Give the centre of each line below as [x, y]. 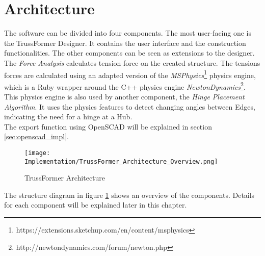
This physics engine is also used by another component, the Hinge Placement [124, 96]
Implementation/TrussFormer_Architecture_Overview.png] [121, 161]
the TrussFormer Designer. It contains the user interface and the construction [125, 43]
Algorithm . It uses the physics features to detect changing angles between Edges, [130, 106]
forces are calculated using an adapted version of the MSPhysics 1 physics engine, [130, 74]
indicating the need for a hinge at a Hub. [68, 117]
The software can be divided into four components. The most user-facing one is [128, 33]
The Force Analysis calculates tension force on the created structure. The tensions [132, 62]
